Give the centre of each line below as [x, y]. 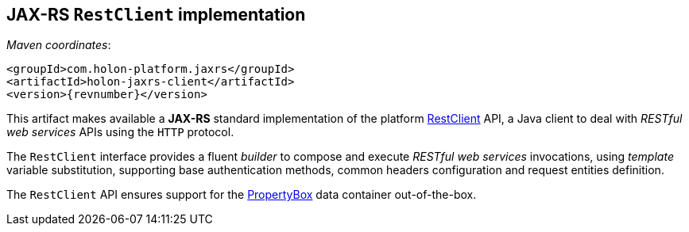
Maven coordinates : [59, 45]
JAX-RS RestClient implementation [156, 15]
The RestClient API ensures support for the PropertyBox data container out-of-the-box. [242, 195]
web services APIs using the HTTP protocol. [120, 132]
